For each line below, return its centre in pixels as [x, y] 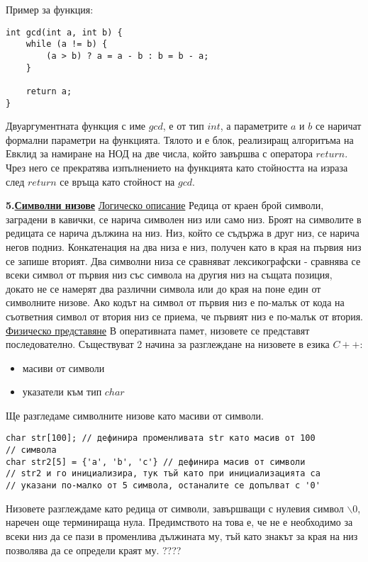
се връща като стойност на [117, 181]
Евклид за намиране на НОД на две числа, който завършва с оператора [159, 153]
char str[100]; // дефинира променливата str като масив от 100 [161, 438]
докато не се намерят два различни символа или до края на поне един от [163, 288]
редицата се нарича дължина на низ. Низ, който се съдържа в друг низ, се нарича [183, 233]
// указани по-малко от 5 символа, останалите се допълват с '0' [163, 486]
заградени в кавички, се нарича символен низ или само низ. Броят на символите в [184, 219]
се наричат [338, 126]
